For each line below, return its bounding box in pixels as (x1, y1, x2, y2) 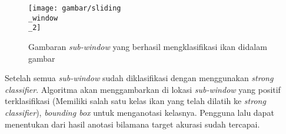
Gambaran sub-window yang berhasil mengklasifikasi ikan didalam (28, 40, 267, 52)
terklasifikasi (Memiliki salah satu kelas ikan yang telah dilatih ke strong (5, 95, 266, 107)
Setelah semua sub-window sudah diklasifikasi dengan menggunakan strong (5, 72, 274, 84)
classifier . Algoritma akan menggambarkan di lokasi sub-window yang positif (5, 83, 281, 95)
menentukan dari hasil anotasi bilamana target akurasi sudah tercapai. (5, 118, 260, 130)
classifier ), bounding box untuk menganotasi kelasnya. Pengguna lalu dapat (5, 106, 274, 118)
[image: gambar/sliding (28, 4, 121, 12)
